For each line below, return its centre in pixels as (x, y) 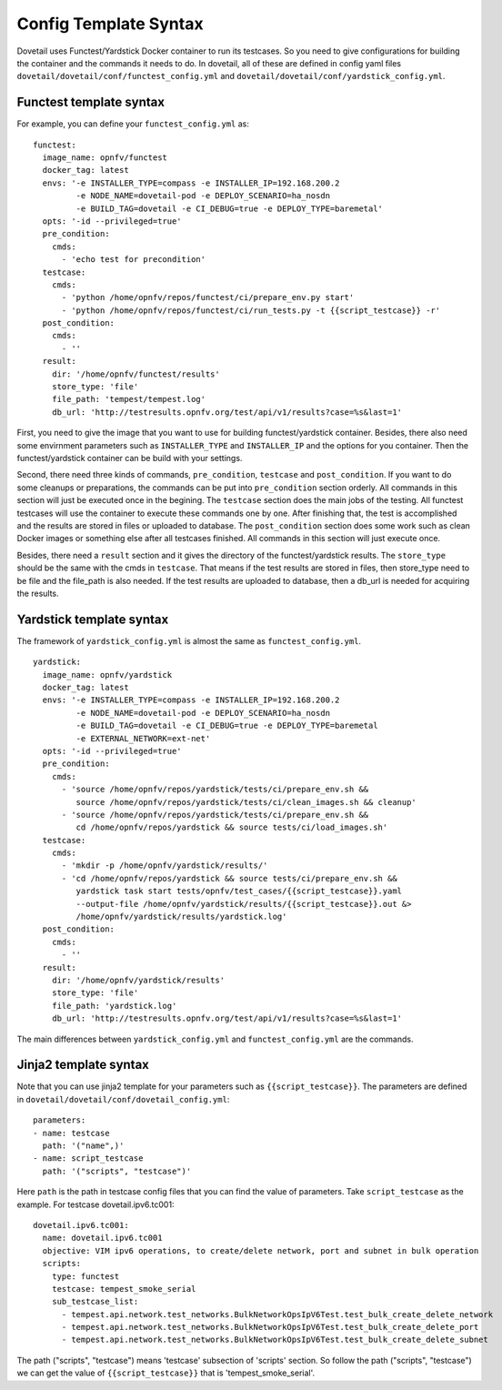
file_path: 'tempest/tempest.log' (129, 399)
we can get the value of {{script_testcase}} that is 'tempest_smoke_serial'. (166, 1373)
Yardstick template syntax (93, 619)
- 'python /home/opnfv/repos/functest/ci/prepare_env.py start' (208, 297)
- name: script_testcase (88, 1158)
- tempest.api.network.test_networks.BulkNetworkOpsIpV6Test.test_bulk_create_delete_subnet (275, 1340)
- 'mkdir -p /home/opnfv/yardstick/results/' (165, 866)
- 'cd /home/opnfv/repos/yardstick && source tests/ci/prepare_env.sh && (229, 878)
